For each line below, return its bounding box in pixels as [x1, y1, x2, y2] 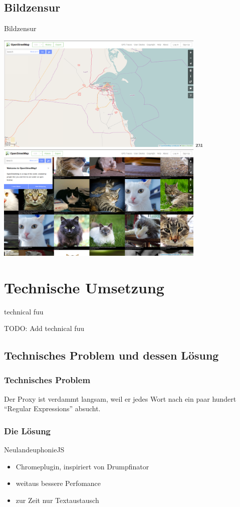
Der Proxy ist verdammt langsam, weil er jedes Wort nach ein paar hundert [4, 393, 236, 404]
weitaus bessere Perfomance [16, 478, 101, 488]
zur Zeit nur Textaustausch [16, 494, 99, 505]
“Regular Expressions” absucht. [4, 403, 101, 414]
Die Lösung [4, 424, 51, 437]
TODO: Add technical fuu [4, 323, 85, 333]
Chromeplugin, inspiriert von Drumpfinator [16, 461, 149, 471]
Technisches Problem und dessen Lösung [4, 348, 219, 363]
